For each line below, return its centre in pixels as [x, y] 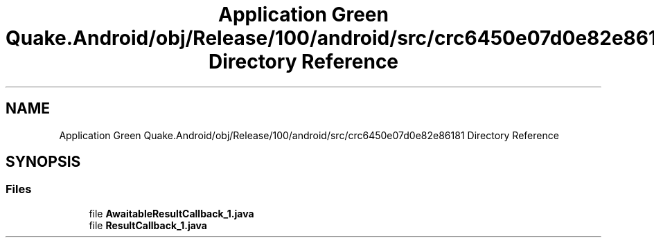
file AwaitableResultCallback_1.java [171, 213]
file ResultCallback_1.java [148, 225]
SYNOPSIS [43, 162]
